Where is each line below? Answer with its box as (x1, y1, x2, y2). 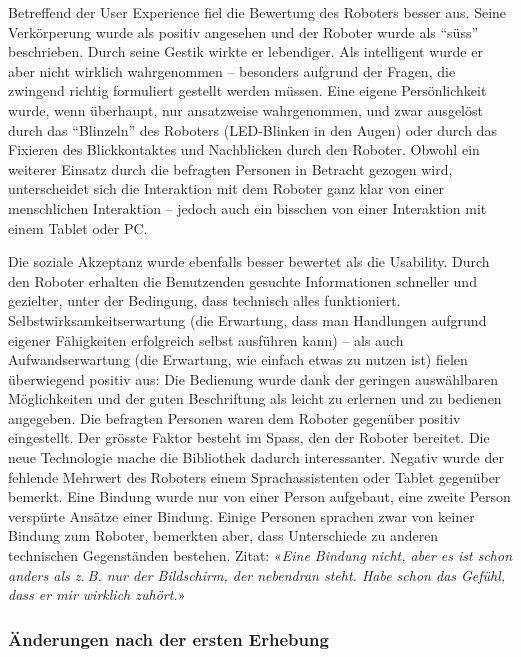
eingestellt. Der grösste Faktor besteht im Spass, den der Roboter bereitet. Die (8, 427, 490, 448)
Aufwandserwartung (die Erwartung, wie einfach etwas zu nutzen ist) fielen (8, 349, 468, 370)
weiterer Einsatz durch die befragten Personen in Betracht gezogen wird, (8, 158, 453, 179)
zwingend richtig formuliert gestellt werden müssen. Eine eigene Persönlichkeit (8, 80, 487, 101)
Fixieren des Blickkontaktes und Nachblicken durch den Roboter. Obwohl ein (8, 139, 480, 160)
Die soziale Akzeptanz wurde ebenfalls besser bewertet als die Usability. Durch (8, 251, 490, 272)
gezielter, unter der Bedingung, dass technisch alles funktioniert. (8, 290, 401, 311)
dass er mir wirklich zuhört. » (8, 584, 186, 605)
